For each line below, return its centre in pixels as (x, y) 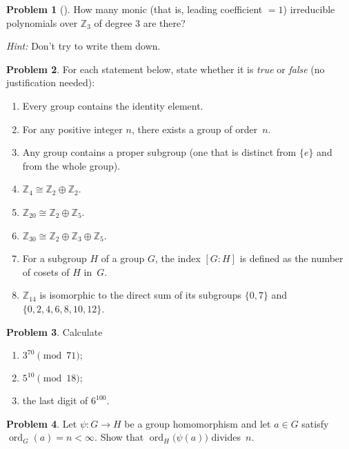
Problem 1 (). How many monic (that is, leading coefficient (134, 9)
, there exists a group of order (195, 129)
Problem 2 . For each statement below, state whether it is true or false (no (166, 69)
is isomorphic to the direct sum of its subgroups (141, 295)
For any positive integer (72, 129)
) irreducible (309, 9)
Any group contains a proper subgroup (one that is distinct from (159, 152)
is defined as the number (291, 258)
